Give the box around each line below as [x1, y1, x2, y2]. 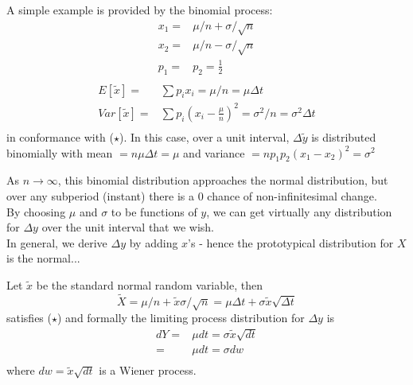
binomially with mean [6, 144, 113, 161]
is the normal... [6, 250, 80, 266]
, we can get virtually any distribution [206, 203, 392, 220]
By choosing [6, 203, 66, 220]
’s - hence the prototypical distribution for [188, 234, 394, 251]
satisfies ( [6, 309, 52, 326]
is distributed [311, 128, 376, 145]
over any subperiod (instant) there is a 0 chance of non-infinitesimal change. [6, 187, 377, 204]
